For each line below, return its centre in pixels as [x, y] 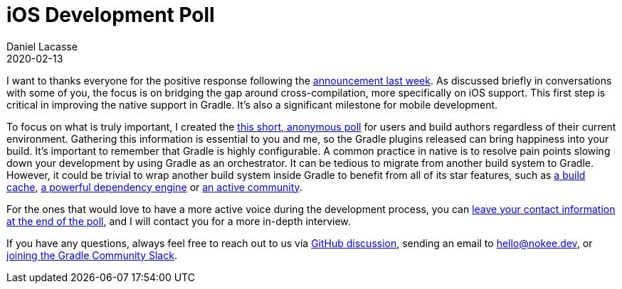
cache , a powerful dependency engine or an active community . [154, 187]
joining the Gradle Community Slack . [92, 255]
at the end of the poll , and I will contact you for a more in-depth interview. [179, 221]
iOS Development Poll [111, 15]
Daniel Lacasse [42, 46]
